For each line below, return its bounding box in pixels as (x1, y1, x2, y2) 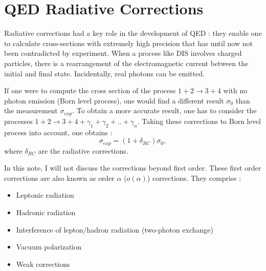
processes (4, 115, 33, 126)
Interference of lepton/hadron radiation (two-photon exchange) (16, 224, 213, 235)
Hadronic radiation (16, 206, 76, 217)
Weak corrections (16, 258, 70, 269)
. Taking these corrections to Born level (137, 115, 261, 126)
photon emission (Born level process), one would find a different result (4, 95, 224, 106)
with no (223, 85, 248, 96)
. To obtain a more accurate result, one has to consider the (72, 105, 257, 116)
